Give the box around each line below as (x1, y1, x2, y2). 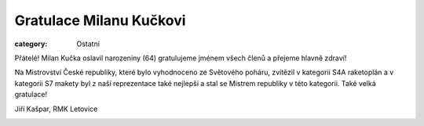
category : (14, 39, 48, 49)
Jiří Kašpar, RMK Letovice (14, 104, 98, 113)
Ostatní (76, 39, 100, 49)
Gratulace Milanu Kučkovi (14, 12, 186, 29)
